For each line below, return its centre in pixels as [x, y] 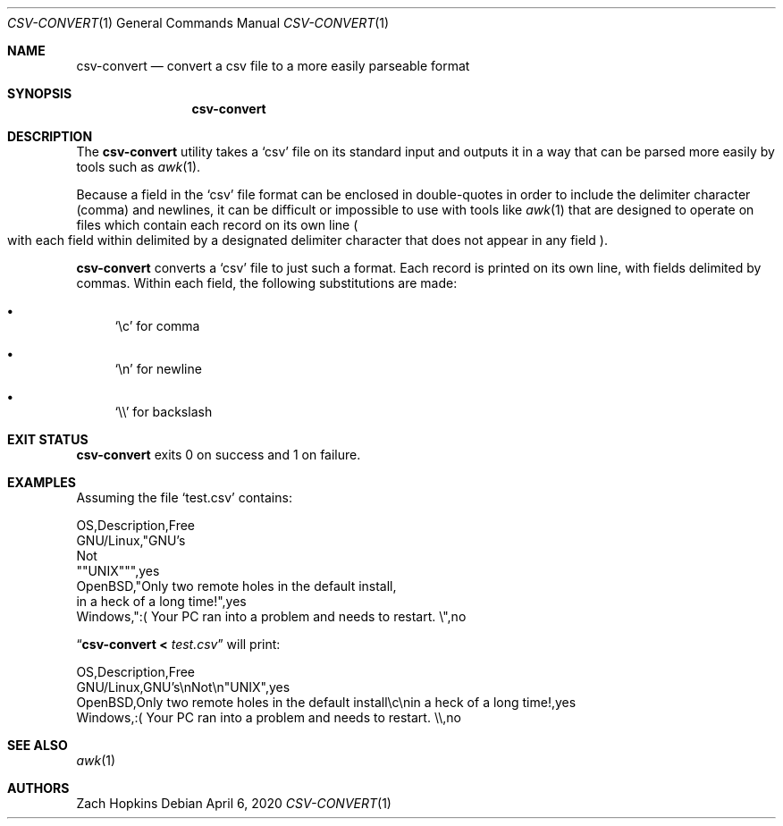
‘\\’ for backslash [164, 412]
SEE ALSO [38, 745]
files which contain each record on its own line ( [217, 225]
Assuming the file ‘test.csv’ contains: [184, 497]
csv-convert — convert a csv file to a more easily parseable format [273, 66]
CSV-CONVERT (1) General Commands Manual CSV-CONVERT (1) [198, 23]
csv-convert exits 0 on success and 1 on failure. [219, 455]
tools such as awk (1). [139, 167]
